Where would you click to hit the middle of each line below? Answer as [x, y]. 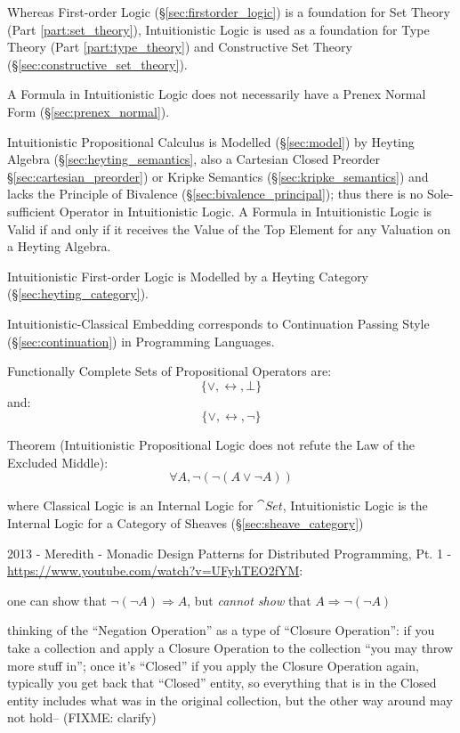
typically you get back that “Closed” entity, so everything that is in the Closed [222, 683]
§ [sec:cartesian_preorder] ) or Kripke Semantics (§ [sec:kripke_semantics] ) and [218, 176]
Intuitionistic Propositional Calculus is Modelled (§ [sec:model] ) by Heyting [211, 141]
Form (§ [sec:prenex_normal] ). [89, 111]
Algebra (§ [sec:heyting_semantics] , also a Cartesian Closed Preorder [194, 159]
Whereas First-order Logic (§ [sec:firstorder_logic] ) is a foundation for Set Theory [229, 12]
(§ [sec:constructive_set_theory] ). [97, 64]
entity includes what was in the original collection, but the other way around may [230, 700]
